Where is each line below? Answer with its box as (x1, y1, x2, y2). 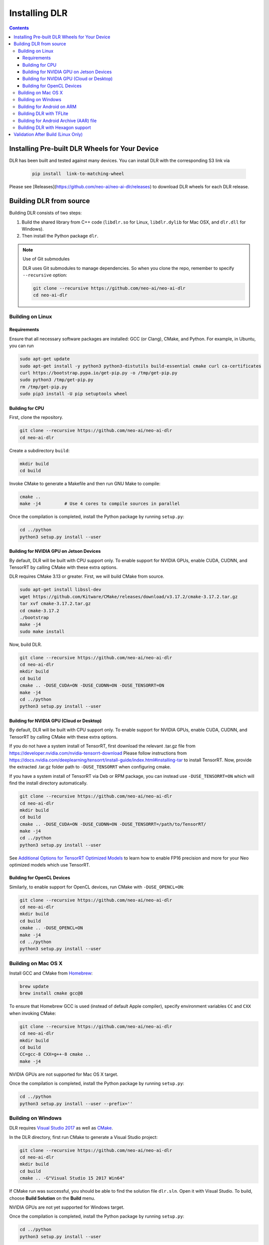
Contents (9, 25, 29, 31)
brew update (19, 984, 49, 990)
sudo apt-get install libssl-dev (19, 587, 102, 593)
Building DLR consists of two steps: (9, 210, 82, 216)
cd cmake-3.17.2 (19, 608, 60, 614)
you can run (9, 343, 34, 349)
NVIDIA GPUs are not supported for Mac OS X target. (9, 1071, 119, 1077)
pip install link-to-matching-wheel (32, 171, 125, 177)
